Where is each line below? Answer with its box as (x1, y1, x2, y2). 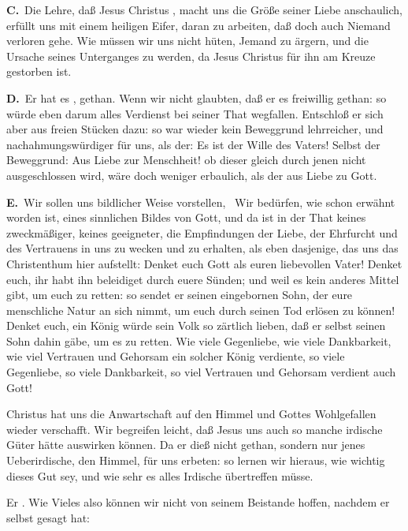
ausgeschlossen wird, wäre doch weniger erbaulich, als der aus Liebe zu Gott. (6, 166, 377, 183)
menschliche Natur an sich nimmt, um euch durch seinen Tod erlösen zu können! (6, 301, 395, 318)
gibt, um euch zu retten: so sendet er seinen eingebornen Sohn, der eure (6, 286, 353, 303)
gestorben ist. (6, 63, 72, 80)
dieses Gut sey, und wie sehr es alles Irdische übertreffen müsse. (6, 467, 313, 484)
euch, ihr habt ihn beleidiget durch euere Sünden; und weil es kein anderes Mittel (6, 271, 399, 287)
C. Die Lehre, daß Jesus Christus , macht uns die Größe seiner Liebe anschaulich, (6, 2, 402, 17)
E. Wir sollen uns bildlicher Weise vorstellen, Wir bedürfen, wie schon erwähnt (6, 193, 395, 210)
